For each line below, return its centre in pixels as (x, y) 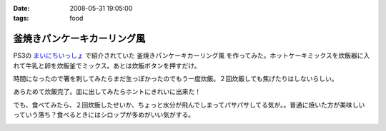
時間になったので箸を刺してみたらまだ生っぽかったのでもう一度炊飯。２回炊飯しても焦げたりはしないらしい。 (176, 79)
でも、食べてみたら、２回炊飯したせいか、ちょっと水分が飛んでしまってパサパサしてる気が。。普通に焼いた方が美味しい (189, 105)
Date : (21, 8)
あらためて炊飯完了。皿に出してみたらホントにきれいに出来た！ (107, 92)
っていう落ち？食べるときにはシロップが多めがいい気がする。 (104, 115)
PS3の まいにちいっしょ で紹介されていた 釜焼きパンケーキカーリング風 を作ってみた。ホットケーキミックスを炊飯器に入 (192, 56)
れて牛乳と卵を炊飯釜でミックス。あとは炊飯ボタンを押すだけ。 (107, 65)
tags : (21, 19)
